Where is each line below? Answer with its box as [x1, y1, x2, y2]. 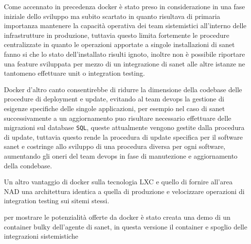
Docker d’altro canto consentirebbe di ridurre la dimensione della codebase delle [4, 84, 242, 94]
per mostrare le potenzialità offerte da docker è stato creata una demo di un [4, 211, 231, 222]
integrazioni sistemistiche [4, 231, 78, 241]
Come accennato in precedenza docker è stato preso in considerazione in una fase [4, 1, 245, 11]
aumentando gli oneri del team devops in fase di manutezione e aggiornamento [4, 150, 238, 161]
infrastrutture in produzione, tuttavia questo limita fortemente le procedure [4, 30, 230, 40]
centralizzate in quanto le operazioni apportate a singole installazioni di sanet [4, 39, 235, 49]
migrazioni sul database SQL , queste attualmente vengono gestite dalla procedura [4, 122, 245, 132]
